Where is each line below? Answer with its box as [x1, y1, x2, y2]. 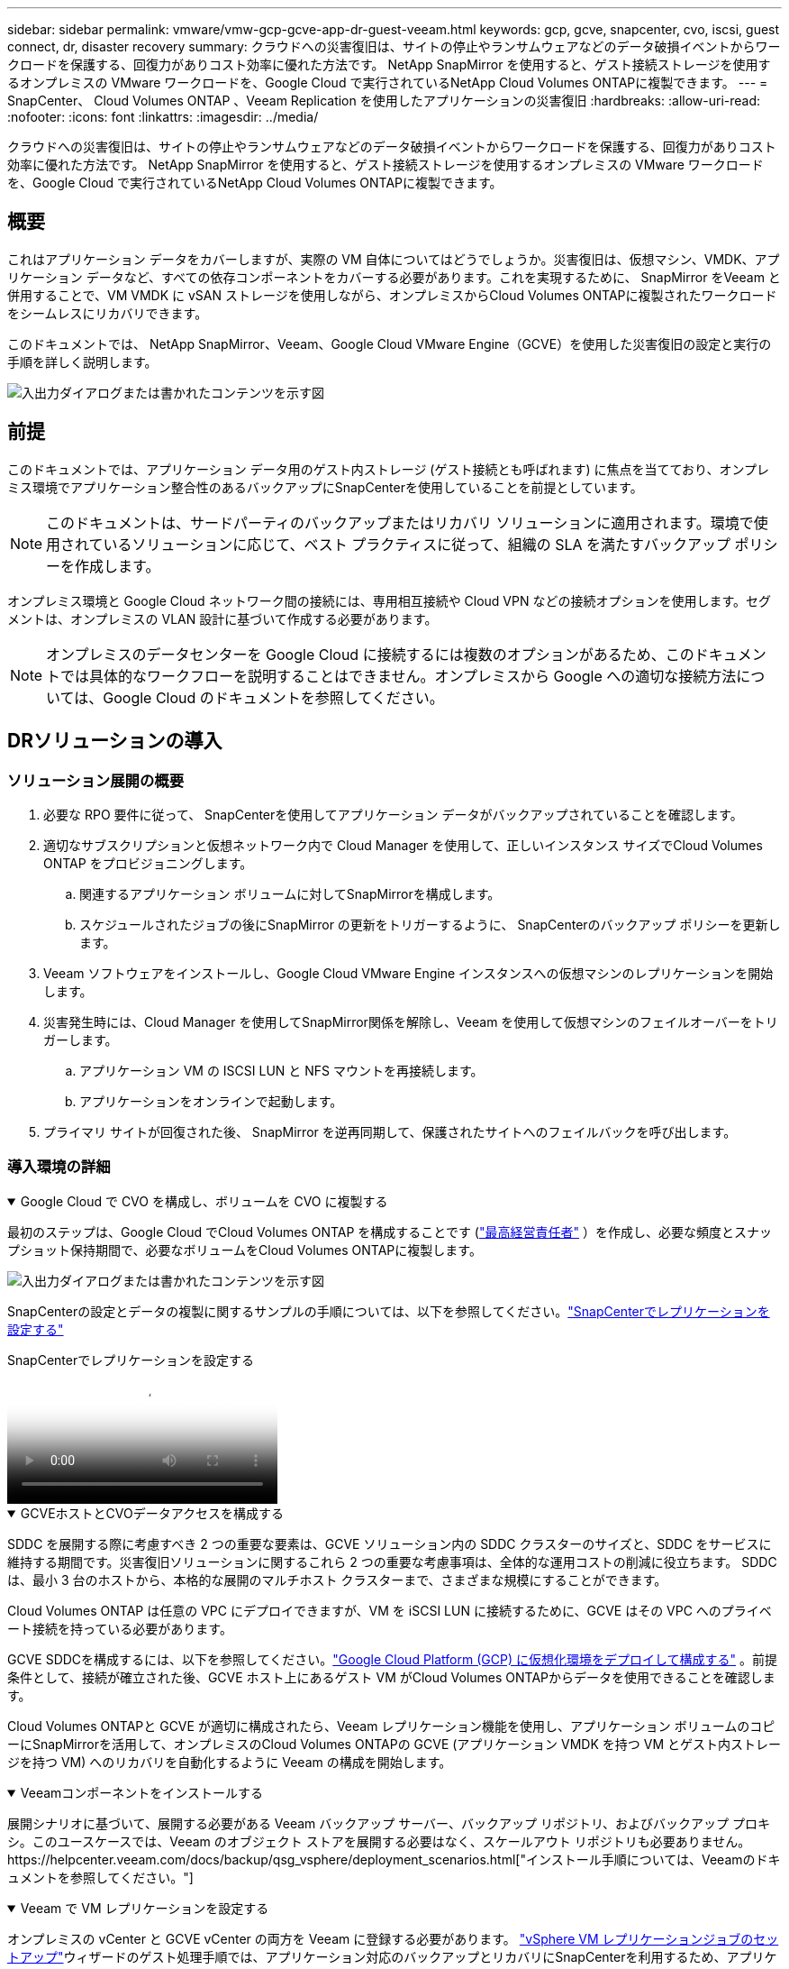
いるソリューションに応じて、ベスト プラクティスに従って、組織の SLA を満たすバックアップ [103, 535, 731, 554]
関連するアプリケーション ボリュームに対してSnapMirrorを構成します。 [79, 885, 501, 902]
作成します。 [75, 556, 160, 575]
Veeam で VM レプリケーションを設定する [20, 1900, 269, 1916]
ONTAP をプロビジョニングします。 [43, 855, 253, 871]
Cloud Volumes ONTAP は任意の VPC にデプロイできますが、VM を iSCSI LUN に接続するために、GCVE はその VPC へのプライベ [7, 1602, 772, 1618]
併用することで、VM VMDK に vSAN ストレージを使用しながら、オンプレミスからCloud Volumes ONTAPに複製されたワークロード [7, 287, 777, 303]
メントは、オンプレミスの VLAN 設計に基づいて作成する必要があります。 [7, 610, 438, 627]
